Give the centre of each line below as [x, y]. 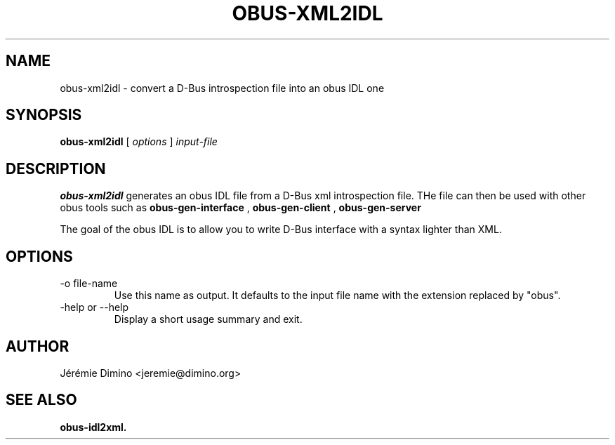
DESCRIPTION [56, 168]
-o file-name [89, 284]
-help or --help [94, 307]
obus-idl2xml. [93, 427]
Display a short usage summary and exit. [208, 319]
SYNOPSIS [44, 115]
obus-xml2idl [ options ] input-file [139, 142]
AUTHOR [38, 346]
